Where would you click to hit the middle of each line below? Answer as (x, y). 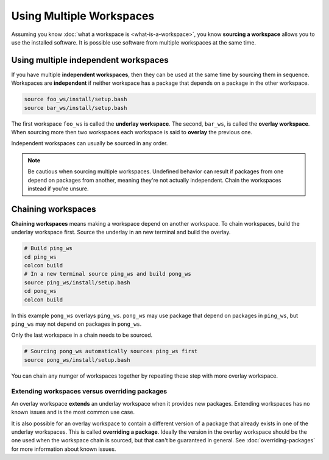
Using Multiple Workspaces (83, 16)
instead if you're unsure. (58, 189)
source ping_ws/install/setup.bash (77, 282)
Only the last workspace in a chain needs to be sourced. (82, 335)
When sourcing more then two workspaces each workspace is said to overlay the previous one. (132, 132)
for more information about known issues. (64, 449)
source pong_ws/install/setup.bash (77, 360)
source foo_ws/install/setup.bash (76, 99)
